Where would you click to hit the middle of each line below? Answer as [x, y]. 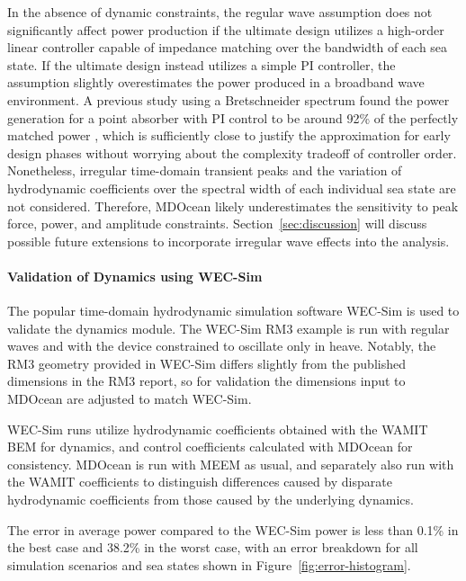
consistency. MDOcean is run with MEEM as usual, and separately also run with [231, 464]
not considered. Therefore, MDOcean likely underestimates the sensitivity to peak [233, 206]
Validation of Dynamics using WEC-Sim [135, 276]
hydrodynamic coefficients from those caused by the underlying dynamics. [211, 500]
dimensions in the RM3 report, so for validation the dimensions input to [206, 381]
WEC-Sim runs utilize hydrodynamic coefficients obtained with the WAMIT [218, 429]
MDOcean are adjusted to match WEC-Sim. [130, 399]
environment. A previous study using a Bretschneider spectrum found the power [229, 99]
